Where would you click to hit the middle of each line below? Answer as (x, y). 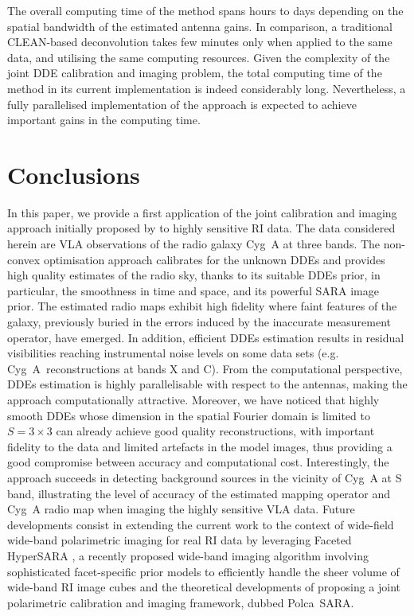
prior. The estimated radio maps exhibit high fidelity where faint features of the (202, 306)
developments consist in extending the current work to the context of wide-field (201, 524)
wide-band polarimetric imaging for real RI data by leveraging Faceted (180, 540)
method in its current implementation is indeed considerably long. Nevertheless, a (207, 88)
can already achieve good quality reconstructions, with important (215, 431)
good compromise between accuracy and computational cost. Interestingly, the (198, 462)
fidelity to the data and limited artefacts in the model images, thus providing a (200, 446)
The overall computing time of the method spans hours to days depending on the (205, 10)
